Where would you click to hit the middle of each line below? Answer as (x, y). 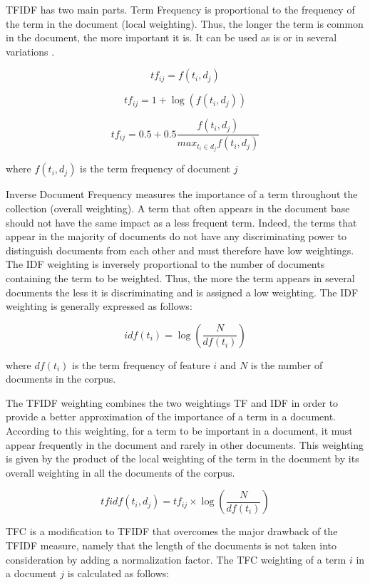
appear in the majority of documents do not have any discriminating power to (176, 236)
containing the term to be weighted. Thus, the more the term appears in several (180, 278)
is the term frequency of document (155, 169)
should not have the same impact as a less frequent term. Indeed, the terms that (181, 222)
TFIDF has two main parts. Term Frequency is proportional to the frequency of (180, 9)
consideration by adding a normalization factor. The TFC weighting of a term (176, 559)
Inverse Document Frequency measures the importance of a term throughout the (182, 194)
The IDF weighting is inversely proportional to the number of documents (165, 264)
